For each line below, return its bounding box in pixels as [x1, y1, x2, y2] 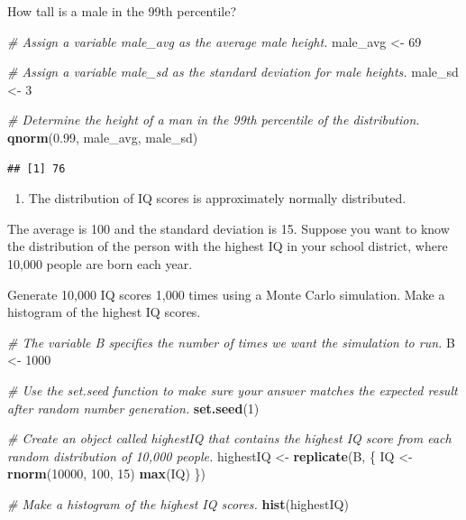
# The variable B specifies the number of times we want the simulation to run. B [7, 332, 455, 351]
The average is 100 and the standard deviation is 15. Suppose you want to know [7, 218, 450, 237]
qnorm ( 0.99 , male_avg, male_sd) [7, 127, 198, 146]
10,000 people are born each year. [7, 254, 193, 273]
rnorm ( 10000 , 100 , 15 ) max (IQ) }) [7, 464, 206, 483]
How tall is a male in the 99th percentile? [7, 2, 237, 20]
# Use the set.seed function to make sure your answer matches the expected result [7, 380, 458, 399]
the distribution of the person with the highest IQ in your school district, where [7, 237, 448, 255]
